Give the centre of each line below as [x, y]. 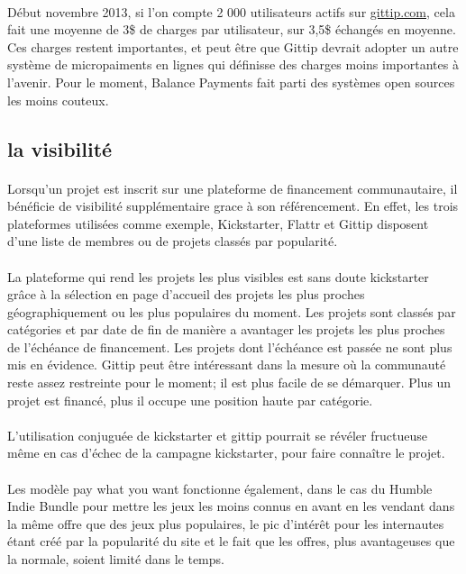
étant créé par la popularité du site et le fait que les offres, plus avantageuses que [231, 541]
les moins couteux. [58, 100]
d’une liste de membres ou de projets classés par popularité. [173, 241]
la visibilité [60, 148]
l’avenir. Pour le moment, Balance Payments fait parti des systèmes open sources [231, 82]
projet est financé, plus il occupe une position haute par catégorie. [190, 400]
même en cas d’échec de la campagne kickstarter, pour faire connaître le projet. [226, 453]
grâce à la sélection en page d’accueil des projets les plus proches [186, 294]
